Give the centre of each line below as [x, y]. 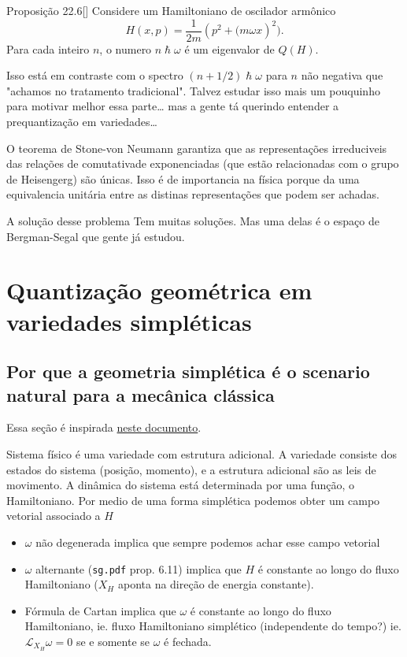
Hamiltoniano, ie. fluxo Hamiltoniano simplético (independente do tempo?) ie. [213, 626]
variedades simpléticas [129, 321]
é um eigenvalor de [229, 48]
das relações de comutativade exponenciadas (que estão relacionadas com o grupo [203, 163]
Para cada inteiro [48, 48]
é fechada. [188, 641]
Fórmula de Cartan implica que [100, 610]
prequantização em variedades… [82, 122]
